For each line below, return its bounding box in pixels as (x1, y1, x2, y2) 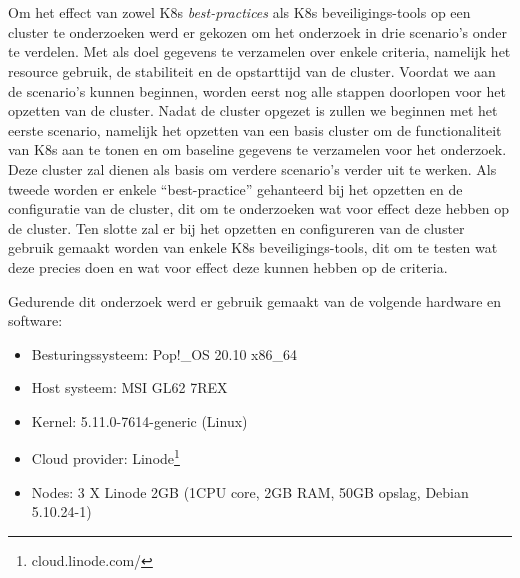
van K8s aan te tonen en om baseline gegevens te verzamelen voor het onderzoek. (8, 139, 507, 160)
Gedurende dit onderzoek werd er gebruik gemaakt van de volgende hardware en (8, 290, 502, 311)
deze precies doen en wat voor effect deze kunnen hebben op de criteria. (8, 256, 448, 277)
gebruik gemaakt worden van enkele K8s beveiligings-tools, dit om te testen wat (8, 237, 498, 258)
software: (8, 310, 63, 331)
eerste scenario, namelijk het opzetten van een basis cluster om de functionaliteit (8, 119, 502, 140)
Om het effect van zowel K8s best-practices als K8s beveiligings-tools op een (8, 2, 471, 23)
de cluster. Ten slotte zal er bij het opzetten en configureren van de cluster (8, 217, 465, 238)
